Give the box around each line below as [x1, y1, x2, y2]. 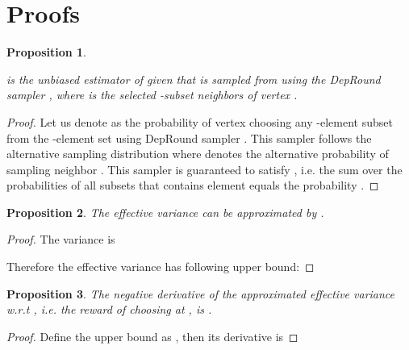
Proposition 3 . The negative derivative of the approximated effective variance [6, 285, 395, 302]
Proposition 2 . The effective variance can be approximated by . [6, 203, 324, 220]
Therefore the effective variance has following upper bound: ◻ [6, 258, 315, 275]
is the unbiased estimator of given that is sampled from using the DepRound [6, 70, 381, 87]
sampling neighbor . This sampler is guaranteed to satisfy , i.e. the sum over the [6, 160, 403, 177]
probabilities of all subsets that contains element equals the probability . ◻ [6, 177, 379, 194]
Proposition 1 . [6, 44, 86, 60]
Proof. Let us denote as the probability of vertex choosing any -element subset [6, 113, 393, 130]
